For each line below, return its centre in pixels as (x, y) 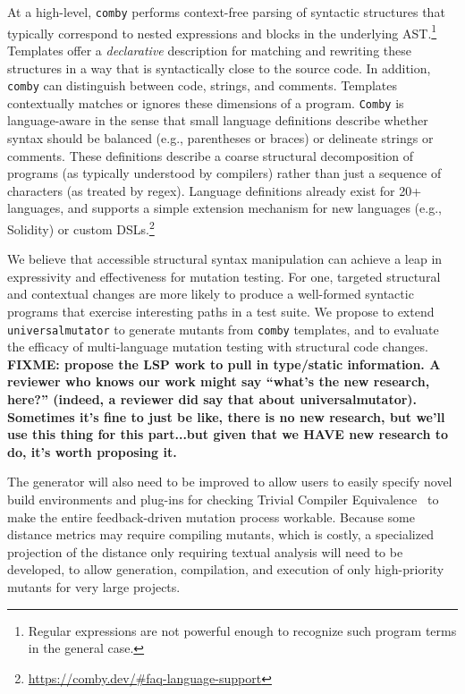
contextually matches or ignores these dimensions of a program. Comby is (206, 102)
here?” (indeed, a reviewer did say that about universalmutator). (212, 399)
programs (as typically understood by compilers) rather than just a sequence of (224, 173)
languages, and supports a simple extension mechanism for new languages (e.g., (224, 208)
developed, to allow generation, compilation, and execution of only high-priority (226, 569)
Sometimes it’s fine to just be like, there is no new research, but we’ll (226, 416)
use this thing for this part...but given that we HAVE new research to (228, 434)
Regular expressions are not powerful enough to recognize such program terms (242, 630)
